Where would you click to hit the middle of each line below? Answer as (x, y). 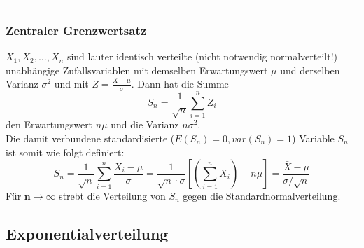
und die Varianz (145, 124)
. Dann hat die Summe (180, 84)
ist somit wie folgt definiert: (65, 152)
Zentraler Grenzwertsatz (76, 30)
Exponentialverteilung (87, 234)
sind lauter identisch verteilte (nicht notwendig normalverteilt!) (202, 56)
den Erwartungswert (49, 124)
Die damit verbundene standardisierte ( (90, 138)
